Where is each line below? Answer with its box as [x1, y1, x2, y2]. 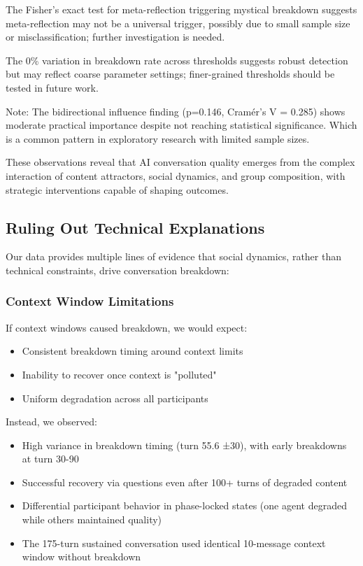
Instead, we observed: [6, 414, 97, 429]
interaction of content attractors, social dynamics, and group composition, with [6, 168, 346, 183]
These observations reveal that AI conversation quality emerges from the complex [6, 155, 355, 169]
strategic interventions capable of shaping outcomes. [6, 182, 229, 197]
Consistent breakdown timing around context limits [22, 344, 243, 358]
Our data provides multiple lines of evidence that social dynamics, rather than [6, 249, 341, 264]
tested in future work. [6, 80, 99, 94]
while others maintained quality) [22, 512, 162, 527]
